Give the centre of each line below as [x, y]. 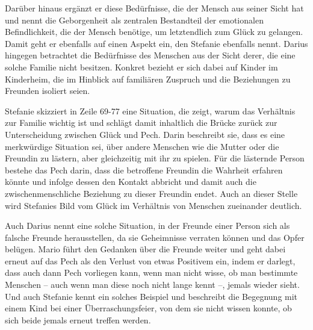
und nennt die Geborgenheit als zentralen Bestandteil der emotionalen [134, 20]
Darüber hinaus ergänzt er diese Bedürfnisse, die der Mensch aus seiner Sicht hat [154, 8]
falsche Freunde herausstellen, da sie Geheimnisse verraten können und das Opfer [155, 237]
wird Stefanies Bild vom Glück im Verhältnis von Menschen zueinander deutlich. [153, 205]
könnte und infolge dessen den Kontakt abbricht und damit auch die [131, 182]
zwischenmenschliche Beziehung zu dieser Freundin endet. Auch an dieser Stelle [151, 193]
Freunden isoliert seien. [48, 91]
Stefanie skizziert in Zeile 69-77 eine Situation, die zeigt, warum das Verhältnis [150, 111]
